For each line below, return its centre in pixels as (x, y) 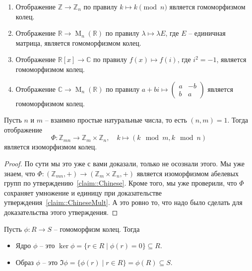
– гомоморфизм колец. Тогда (97, 229)
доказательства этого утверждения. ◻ (61, 212)
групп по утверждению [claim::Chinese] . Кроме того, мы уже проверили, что (121, 183)
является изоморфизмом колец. (51, 147)
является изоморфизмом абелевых (188, 173)
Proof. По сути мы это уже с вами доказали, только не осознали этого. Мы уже (124, 163)
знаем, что (20, 173)
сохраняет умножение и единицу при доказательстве (83, 192)
